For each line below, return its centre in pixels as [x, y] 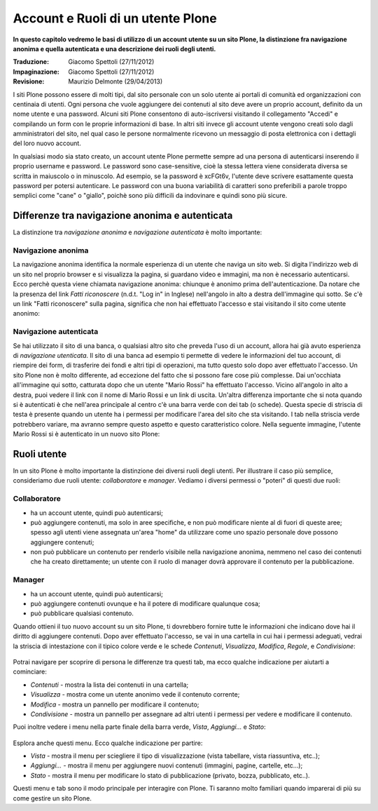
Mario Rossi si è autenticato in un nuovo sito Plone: [86, 434]
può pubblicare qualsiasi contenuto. [82, 613]
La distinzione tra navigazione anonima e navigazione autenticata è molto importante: [138, 232]
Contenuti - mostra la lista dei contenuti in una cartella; [110, 685]
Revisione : [29, 81]
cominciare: [30, 672]
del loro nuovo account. [47, 143]
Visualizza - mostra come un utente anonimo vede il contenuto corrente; [135, 695]
